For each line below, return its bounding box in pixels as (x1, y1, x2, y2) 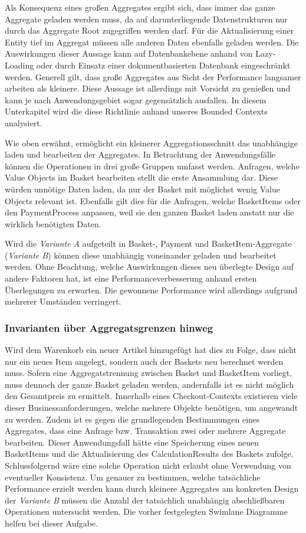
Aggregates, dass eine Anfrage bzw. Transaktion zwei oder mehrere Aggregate (5, 424, 286, 437)
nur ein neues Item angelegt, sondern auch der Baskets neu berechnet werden (5, 355, 284, 367)
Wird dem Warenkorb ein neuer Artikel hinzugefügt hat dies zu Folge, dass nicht (5, 344, 297, 356)
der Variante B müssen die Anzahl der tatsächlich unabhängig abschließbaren (5, 493, 285, 506)
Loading (5, 58, 34, 71)
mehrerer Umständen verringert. (5, 295, 121, 308)
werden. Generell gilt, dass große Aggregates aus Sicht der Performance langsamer (5, 70, 301, 83)
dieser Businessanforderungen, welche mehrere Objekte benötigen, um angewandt (5, 401, 298, 414)
